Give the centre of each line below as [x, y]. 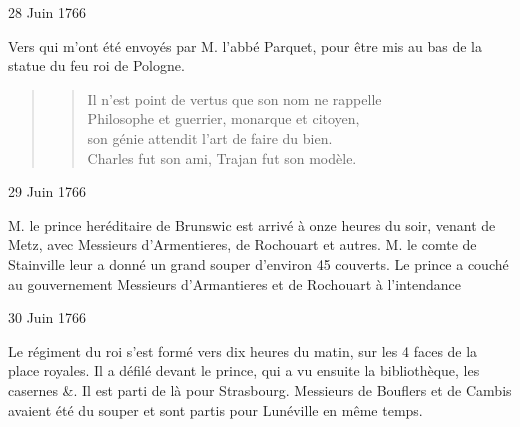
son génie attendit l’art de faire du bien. [210, 137]
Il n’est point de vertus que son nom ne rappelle [234, 98]
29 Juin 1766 [47, 191]
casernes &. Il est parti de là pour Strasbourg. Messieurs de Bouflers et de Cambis [260, 389]
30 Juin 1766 [47, 317]
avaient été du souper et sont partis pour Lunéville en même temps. [215, 409]
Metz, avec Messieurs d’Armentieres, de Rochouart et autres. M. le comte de [242, 244]
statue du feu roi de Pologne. [96, 65]
